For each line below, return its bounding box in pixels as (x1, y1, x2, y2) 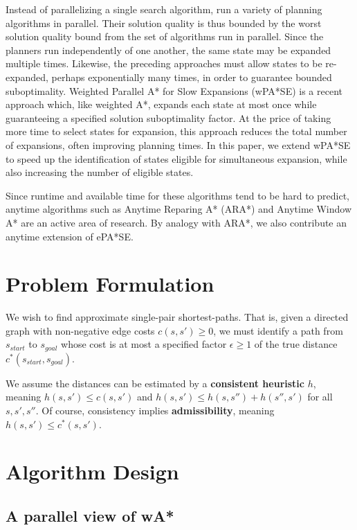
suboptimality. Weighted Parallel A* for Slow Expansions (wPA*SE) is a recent (6, 83, 342, 98)
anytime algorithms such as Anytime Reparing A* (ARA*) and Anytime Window (6, 202, 352, 216)
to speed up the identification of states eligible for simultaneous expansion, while (6, 151, 347, 166)
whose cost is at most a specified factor (61, 337, 227, 351)
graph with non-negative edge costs (6, 323, 155, 337)
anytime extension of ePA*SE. (6, 229, 134, 243)
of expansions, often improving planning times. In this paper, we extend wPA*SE (6, 137, 351, 152)
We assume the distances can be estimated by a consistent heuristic (6, 376, 304, 390)
